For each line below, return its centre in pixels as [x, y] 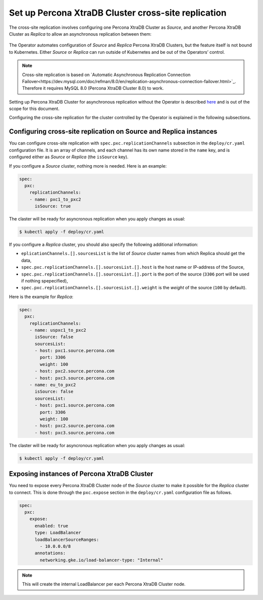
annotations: [50, 553]
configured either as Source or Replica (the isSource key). [69, 157]
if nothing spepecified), [45, 280]
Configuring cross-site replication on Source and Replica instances [113, 132]
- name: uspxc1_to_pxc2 [58, 330]
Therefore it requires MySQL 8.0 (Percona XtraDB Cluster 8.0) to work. [93, 88]
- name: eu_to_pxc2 [53, 385]
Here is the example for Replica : [41, 297]
